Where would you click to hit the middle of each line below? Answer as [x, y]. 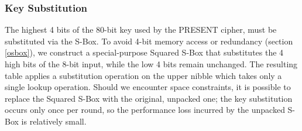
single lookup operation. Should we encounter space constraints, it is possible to [148, 87]
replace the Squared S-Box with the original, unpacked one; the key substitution [149, 98]
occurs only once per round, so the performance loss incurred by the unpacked [145, 110]
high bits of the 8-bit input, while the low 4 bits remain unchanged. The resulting [151, 64]
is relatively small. [54, 121]
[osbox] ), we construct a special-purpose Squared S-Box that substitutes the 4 [144, 52]
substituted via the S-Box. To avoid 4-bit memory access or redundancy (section [149, 41]
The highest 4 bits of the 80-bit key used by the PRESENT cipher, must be [141, 30]
